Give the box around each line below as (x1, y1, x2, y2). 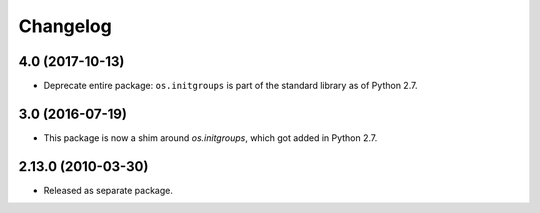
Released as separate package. (43, 184, 174, 196)
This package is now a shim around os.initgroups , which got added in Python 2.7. (43, 131, 378, 144)
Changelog (18, 15, 112, 37)
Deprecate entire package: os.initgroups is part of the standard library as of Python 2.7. (43, 80, 418, 92)
